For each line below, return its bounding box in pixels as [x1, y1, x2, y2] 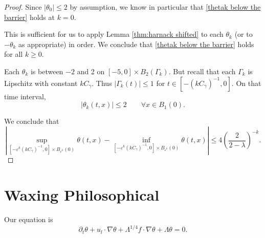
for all [4, 49, 23, 59]
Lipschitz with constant [4, 77, 78, 88]
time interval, [4, 91, 46, 101]
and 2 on [77, 66, 105, 76]
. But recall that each [168, 66, 236, 76]
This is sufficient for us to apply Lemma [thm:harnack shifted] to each [4, 29, 224, 39]
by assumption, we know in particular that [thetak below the [70, 2, 261, 12]
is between [30, 66, 63, 76]
